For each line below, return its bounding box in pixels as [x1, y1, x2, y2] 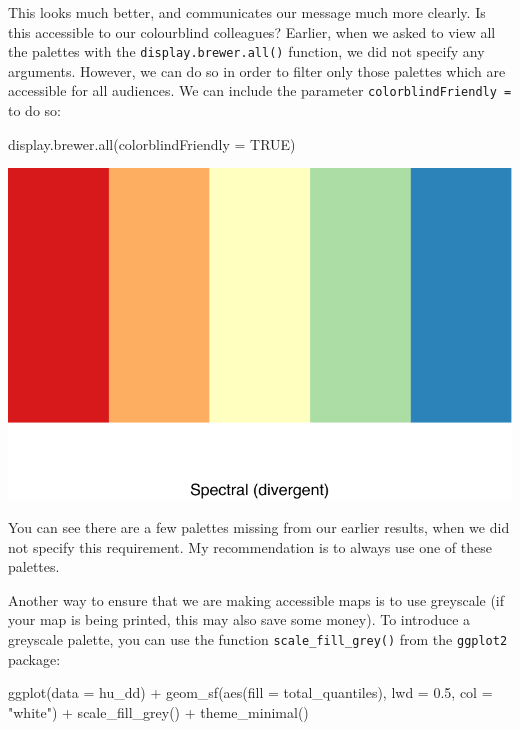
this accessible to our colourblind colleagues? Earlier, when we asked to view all [8, 21, 496, 42]
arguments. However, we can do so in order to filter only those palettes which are [8, 60, 506, 81]
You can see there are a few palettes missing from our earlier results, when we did [8, 516, 510, 537]
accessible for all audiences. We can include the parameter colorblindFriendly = [8, 80, 512, 101]
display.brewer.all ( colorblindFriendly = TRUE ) [8, 133, 296, 154]
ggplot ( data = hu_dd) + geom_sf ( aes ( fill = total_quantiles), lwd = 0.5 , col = [8, 682, 493, 703]
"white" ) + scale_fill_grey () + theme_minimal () [8, 701, 309, 722]
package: [8, 648, 61, 669]
